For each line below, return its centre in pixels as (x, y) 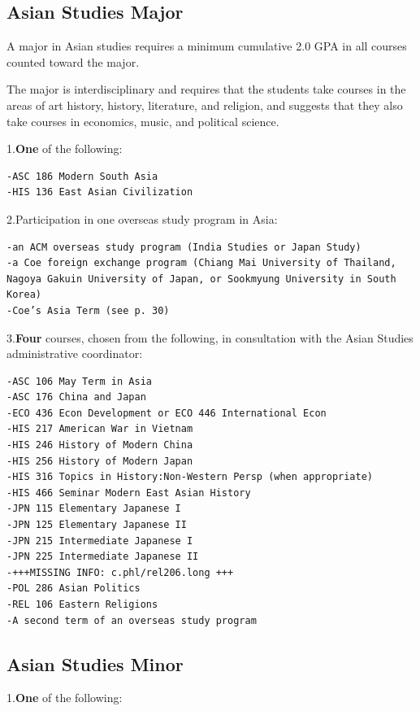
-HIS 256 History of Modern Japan (100, 461)
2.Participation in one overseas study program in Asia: (142, 218)
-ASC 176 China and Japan (76, 397)
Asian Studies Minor (95, 663)
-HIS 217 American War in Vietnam (100, 429)
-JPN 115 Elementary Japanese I (94, 509)
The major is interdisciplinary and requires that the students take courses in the (206, 89)
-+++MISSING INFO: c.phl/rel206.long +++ (120, 572)
